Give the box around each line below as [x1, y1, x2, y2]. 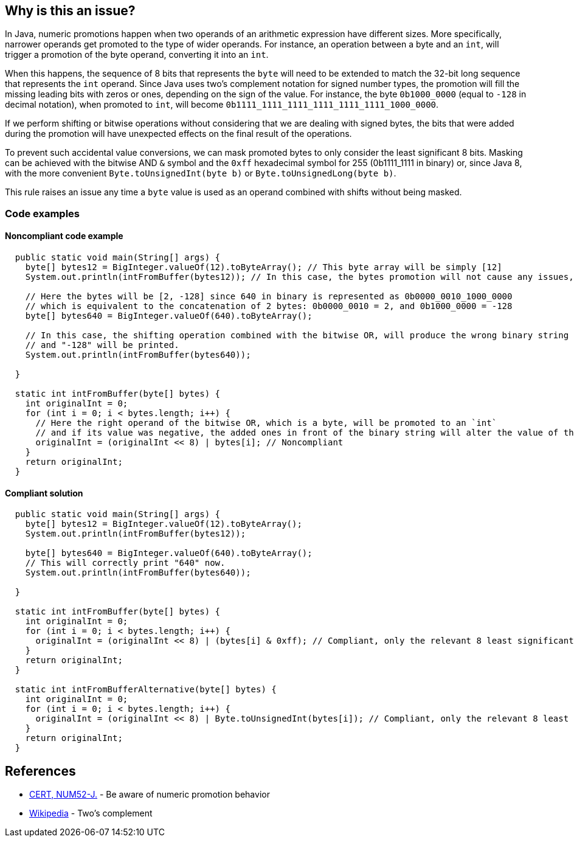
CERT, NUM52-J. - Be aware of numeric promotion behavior [29, 789, 270, 800]
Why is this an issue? [5, 3, 136, 18]
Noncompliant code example [5, 231, 123, 242]
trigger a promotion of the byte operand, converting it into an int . [5, 49, 269, 60]
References [5, 763, 76, 779]
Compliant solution [5, 487, 83, 498]
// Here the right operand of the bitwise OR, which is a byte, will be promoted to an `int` [35, 418, 497, 428]
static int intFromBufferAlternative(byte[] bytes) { [15, 684, 277, 695]
